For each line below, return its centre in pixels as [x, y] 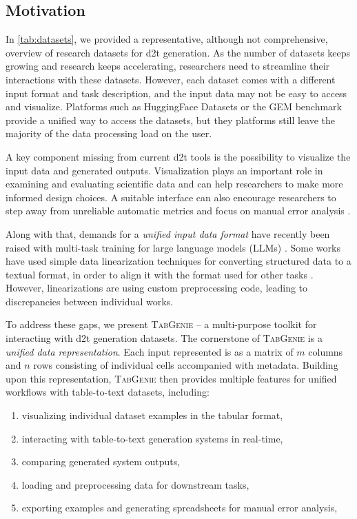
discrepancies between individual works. [89, 301]
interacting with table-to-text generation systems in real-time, [152, 438]
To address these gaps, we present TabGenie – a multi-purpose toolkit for [161, 324]
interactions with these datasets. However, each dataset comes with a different [171, 79]
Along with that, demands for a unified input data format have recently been [168, 233]
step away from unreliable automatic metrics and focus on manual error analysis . [178, 211]
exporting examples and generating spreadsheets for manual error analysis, [180, 508]
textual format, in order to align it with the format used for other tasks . [160, 274]
